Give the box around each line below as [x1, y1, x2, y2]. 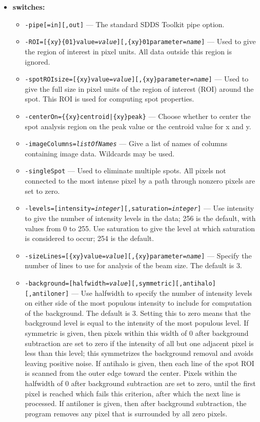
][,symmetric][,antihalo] [128, 279, 216, 287]
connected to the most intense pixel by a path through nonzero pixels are [25, 175, 255, 186]
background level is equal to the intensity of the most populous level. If [25, 317, 249, 328]
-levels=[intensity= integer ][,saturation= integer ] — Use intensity [25, 203, 254, 213]
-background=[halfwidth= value [25, 279, 128, 287]
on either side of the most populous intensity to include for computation [25, 297, 252, 308]
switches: [12, 2, 45, 12]
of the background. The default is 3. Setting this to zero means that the [25, 307, 251, 318]
